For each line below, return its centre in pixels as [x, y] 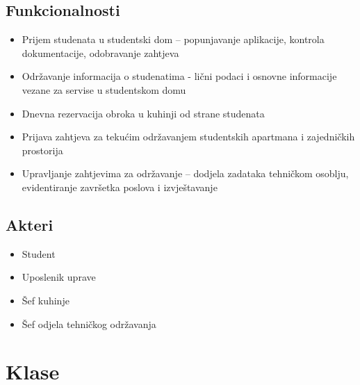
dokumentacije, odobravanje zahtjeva [100, 52]
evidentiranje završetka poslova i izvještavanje [120, 187]
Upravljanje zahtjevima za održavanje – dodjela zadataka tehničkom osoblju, [185, 173]
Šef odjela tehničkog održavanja [89, 323]
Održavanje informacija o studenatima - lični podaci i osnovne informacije [179, 76]
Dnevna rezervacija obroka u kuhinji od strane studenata [143, 113]
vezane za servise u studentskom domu [104, 89]
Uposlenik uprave [59, 277]
